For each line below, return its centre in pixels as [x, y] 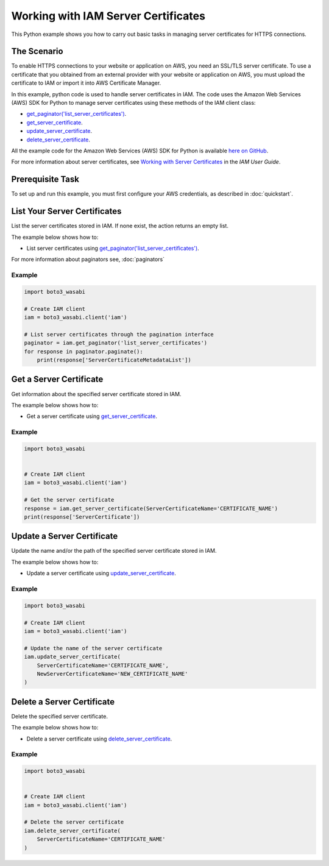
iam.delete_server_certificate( [73, 831]
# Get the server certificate [69, 500]
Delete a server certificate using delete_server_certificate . [99, 739]
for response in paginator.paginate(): [83, 351]
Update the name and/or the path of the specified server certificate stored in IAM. [114, 551]
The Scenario [37, 51]
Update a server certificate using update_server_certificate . [101, 573]
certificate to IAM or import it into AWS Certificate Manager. [86, 83]
